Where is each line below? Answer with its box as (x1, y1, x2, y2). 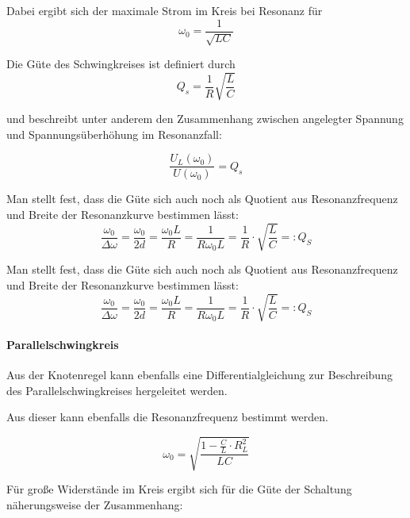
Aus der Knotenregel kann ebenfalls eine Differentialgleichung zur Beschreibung (6, 366, 393, 382)
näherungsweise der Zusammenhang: (6, 496, 183, 512)
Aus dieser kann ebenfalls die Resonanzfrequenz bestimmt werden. (6, 409, 328, 425)
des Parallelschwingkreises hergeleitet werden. (6, 382, 228, 398)
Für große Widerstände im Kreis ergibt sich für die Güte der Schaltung (6, 481, 352, 497)
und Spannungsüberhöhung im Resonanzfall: (6, 125, 222, 142)
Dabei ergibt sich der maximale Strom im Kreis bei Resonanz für (6, 2, 323, 18)
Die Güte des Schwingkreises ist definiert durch (6, 56, 236, 72)
